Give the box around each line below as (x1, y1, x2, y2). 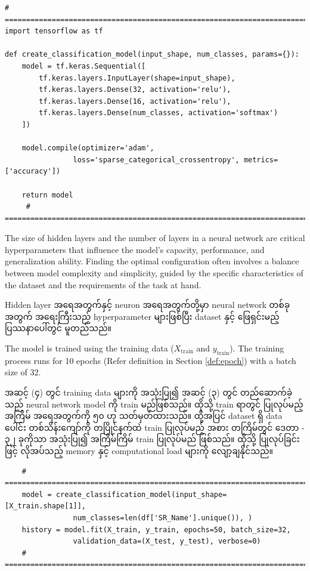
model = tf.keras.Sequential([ (21, 61, 146, 70)
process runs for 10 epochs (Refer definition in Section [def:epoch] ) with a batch (5, 354, 296, 366)
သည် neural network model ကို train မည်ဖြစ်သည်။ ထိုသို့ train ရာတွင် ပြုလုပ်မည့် (5, 397, 303, 410)
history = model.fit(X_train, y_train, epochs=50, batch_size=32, (21, 525, 291, 534)
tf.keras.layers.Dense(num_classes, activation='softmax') (39, 109, 278, 118)
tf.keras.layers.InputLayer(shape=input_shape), (39, 73, 235, 82)
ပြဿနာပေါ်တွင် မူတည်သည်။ (5, 322, 112, 334)
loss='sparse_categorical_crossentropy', (73, 155, 240, 164)
